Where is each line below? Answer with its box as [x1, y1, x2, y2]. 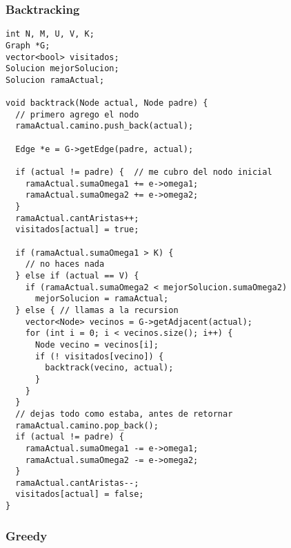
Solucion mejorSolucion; [6, 64, 119, 74]
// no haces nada [25, 259, 105, 270]
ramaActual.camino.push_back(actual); [15, 121, 194, 131]
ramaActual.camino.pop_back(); [15, 420, 159, 431]
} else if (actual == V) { [15, 271, 139, 281]
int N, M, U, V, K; [6, 29, 94, 39]
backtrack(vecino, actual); [45, 363, 174, 373]
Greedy [6, 527, 48, 544]
